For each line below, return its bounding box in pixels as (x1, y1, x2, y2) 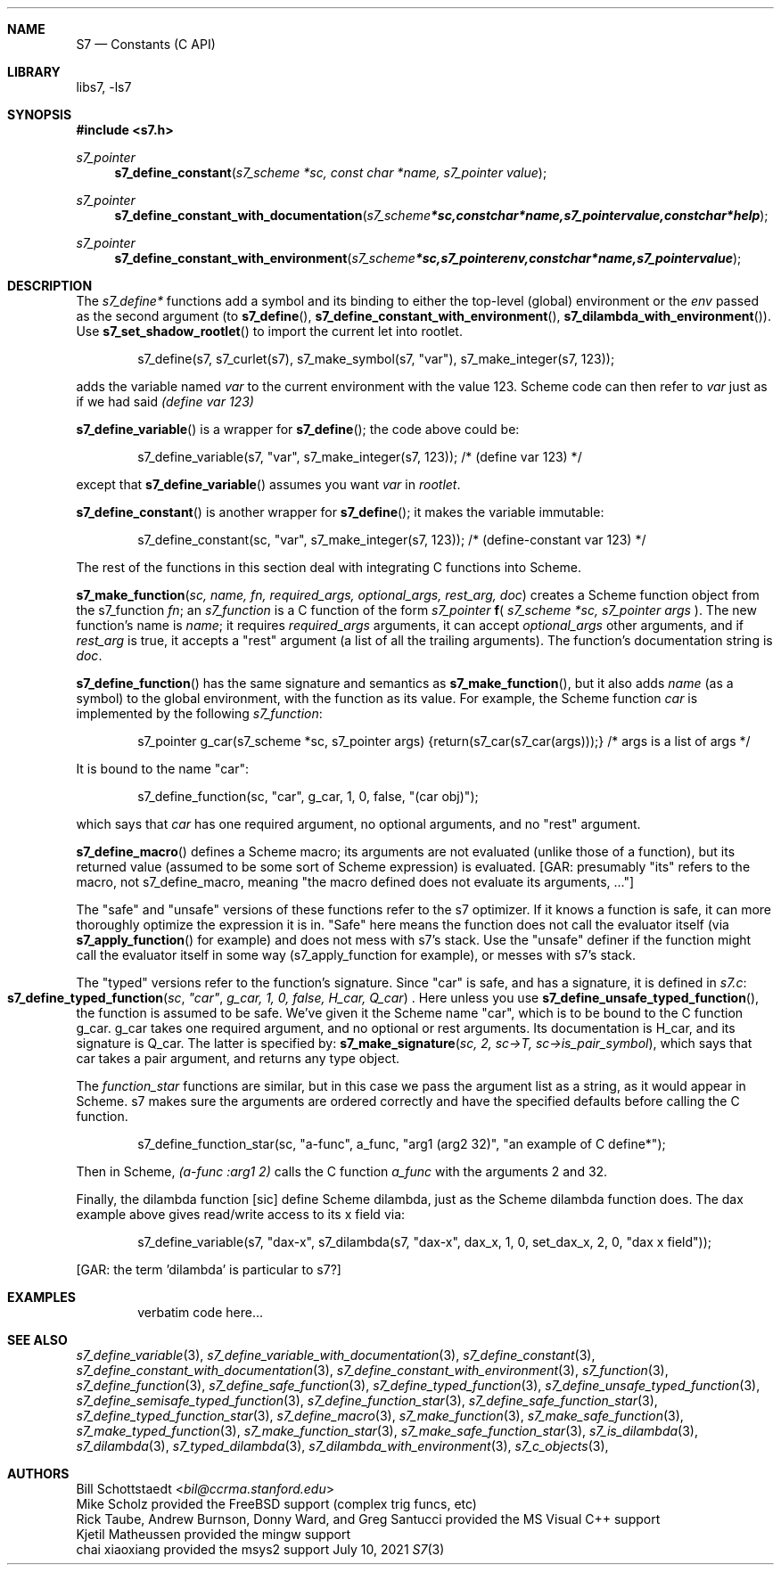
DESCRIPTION (7, 278, 93, 293)
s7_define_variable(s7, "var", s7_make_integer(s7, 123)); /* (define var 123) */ (137, 449, 582, 464)
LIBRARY (7, 64, 61, 79)
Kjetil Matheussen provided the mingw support (76, 1527, 350, 1542)
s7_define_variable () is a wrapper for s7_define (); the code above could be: (76, 422, 520, 437)
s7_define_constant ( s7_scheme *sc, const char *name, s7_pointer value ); (114, 165, 547, 180)
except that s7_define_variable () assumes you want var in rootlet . (76, 477, 461, 492)
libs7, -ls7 (76, 79, 132, 94)
